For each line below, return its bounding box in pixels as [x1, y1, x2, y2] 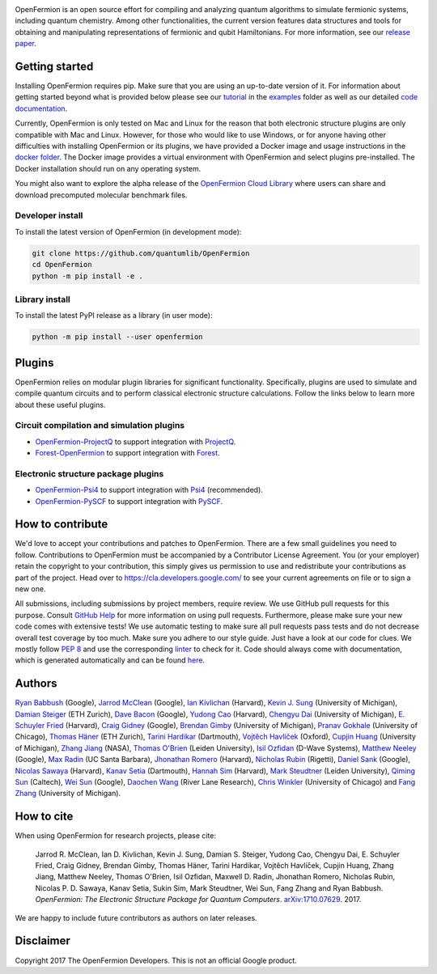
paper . [15, 39, 36, 49]
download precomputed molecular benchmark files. [15, 190, 188, 200]
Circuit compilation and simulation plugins [15, 420, 185, 431]
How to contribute [15, 518, 108, 531]
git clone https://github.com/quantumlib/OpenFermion [32, 248, 250, 258]
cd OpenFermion [32, 260, 92, 269]
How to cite [15, 810, 74, 824]
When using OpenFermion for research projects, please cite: [15, 831, 217, 841]
